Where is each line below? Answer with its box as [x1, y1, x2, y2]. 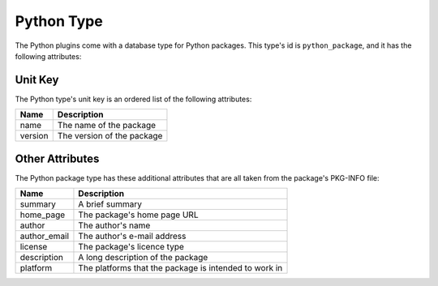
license [19, 241, 48, 253]
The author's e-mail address [78, 231, 187, 242]
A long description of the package [78, 252, 208, 263]
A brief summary [78, 198, 142, 210]
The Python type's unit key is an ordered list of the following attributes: [15, 94, 252, 104]
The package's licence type [78, 241, 184, 253]
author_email [19, 231, 69, 242]
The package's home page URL [78, 209, 199, 220]
